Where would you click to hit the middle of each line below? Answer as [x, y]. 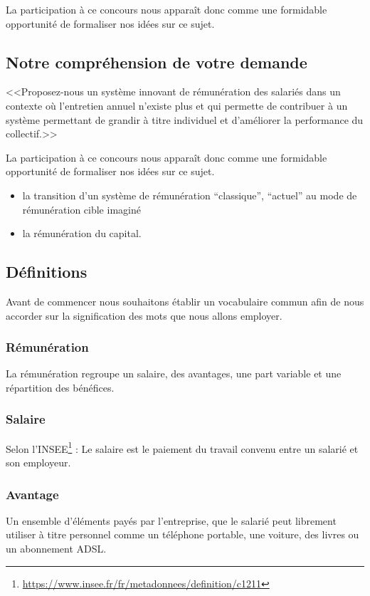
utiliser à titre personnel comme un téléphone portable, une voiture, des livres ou [183, 534]
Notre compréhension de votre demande [157, 62]
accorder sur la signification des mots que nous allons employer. [144, 315]
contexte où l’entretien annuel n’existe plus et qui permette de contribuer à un [177, 105]
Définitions [47, 272]
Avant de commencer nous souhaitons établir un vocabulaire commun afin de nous [185, 301]
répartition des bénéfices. [60, 387]
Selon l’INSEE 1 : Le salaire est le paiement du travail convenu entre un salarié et [182, 447]
